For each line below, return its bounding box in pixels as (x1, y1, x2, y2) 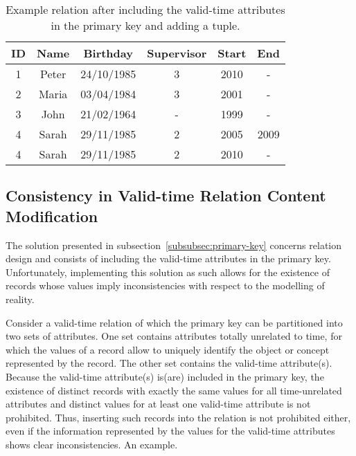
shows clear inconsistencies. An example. (6, 437, 178, 451)
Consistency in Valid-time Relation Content (6, 185, 326, 206)
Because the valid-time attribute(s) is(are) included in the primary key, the (6, 369, 324, 383)
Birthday (83, 45, 133, 61)
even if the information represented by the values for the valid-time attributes (6, 423, 335, 438)
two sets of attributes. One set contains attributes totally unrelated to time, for (6, 329, 342, 343)
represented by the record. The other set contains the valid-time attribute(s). (6, 356, 332, 370)
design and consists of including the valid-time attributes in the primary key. (6, 251, 331, 266)
